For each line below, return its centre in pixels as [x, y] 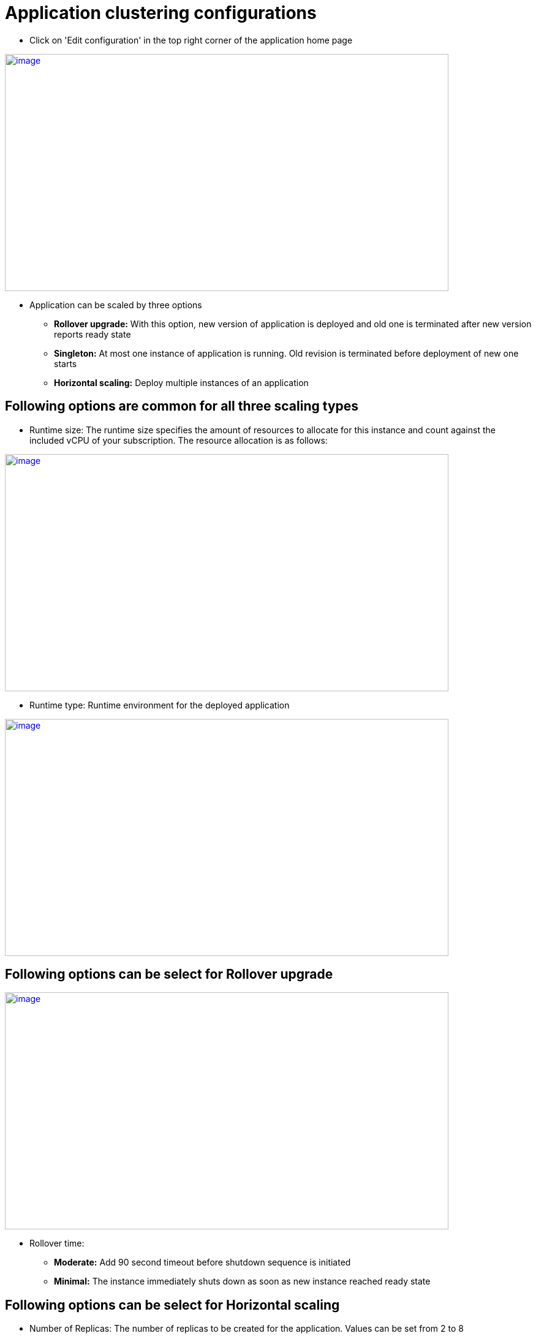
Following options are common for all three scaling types [182, 406]
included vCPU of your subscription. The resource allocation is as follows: [179, 440]
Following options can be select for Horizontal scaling [172, 1305]
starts [66, 363]
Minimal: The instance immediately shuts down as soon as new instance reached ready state [242, 1281]
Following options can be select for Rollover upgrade [169, 974]
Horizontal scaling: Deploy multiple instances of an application [181, 382]
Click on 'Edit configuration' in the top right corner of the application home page [191, 40]
